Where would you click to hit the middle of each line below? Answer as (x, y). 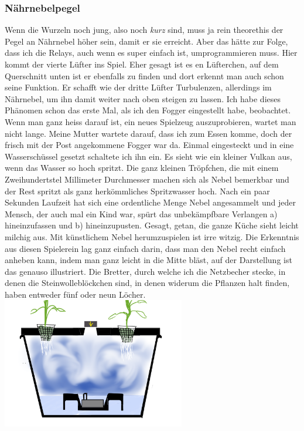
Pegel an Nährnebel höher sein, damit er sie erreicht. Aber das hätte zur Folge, (146, 41)
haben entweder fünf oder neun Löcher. (75, 294)
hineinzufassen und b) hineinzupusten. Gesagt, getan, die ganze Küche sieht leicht (152, 225)
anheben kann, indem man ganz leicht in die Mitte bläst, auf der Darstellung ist (148, 260)
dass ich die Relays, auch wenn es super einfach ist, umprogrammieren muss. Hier (151, 53)
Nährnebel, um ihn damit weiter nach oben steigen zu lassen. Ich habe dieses (143, 98)
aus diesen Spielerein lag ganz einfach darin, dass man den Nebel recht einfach (145, 248)
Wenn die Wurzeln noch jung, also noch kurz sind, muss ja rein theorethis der (144, 30)
